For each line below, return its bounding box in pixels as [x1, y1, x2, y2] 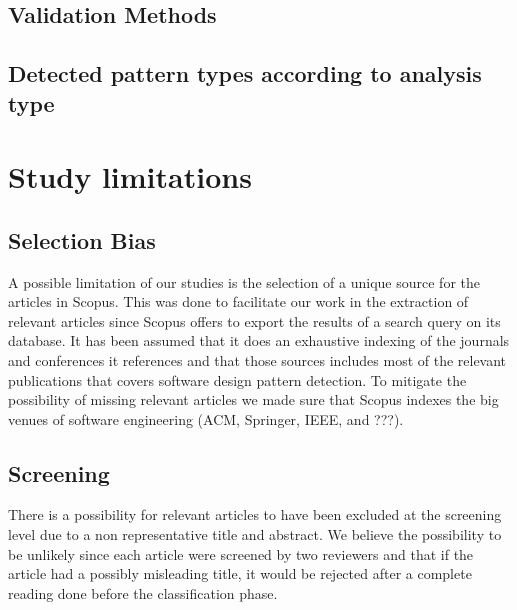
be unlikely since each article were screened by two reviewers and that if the [8, 543, 474, 564]
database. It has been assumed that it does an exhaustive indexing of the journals [8, 330, 510, 351]
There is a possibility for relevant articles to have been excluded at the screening [8, 504, 502, 525]
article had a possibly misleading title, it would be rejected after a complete [8, 563, 472, 584]
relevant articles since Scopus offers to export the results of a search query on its [8, 310, 501, 331]
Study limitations [8, 156, 252, 197]
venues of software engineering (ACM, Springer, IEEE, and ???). [8, 408, 404, 429]
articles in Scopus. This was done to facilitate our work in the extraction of [8, 291, 469, 312]
